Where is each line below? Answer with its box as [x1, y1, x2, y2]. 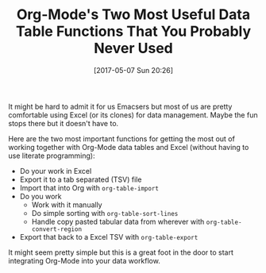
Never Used [94, 40, 173, 57]
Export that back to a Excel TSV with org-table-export [19, 232, 199, 241]
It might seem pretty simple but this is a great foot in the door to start [8, 248, 234, 257]
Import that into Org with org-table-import [19, 183, 159, 192]
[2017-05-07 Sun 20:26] [94, 65, 173, 75]
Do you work [19, 191, 62, 201]
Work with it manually [31, 200, 102, 210]
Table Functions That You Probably [15, 22, 252, 40]
